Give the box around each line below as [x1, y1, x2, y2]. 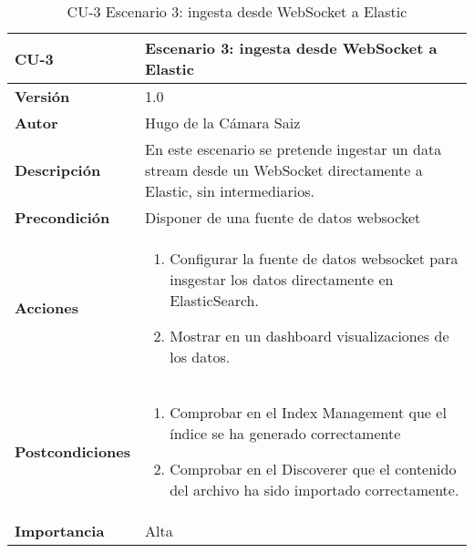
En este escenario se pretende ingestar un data [145, 138, 442, 159]
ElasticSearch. [170, 290, 259, 311]
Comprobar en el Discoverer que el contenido [170, 458, 457, 479]
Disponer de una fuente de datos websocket [145, 207, 421, 228]
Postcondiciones [15, 440, 131, 462]
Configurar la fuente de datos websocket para [170, 248, 459, 269]
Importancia [15, 520, 105, 541]
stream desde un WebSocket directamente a [145, 159, 423, 180]
